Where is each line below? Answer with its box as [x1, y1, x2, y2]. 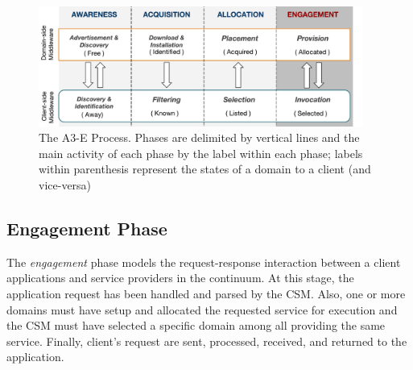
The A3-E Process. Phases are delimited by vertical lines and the [39, 129, 360, 146]
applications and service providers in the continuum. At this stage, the [6, 269, 354, 286]
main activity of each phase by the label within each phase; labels [39, 144, 363, 161]
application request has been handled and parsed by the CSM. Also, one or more [6, 285, 406, 302]
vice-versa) [39, 177, 92, 193]
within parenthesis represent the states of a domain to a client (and [39, 160, 371, 177]
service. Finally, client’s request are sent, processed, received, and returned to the [6, 332, 407, 349]
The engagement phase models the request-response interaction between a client [6, 253, 401, 270]
